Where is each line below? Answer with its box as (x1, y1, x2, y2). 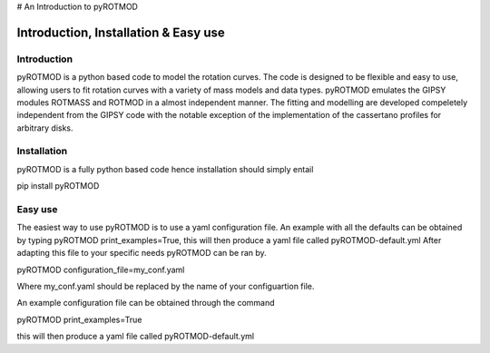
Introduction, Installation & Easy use (16, 25, 226, 40)
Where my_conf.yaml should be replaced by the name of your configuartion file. (16, 280, 315, 291)
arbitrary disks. (16, 123, 73, 133)
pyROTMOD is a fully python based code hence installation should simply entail (16, 163, 314, 174)
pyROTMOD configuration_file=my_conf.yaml (16, 264, 185, 275)
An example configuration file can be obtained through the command (16, 298, 276, 309)
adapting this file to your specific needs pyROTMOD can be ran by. (16, 248, 267, 259)
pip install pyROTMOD (16, 181, 100, 191)
